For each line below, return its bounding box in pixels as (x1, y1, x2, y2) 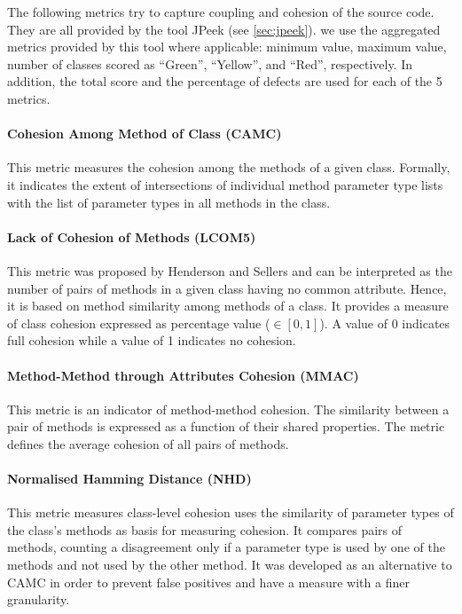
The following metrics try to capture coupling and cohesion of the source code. (7, 3, 435, 20)
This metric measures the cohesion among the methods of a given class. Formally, (7, 158, 450, 177)
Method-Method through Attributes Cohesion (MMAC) (7, 366, 359, 384)
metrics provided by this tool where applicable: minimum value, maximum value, (7, 37, 447, 56)
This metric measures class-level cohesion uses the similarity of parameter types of (7, 503, 454, 522)
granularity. (7, 590, 70, 609)
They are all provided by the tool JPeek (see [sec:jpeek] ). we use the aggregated (7, 20, 441, 38)
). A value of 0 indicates (319, 313, 450, 332)
